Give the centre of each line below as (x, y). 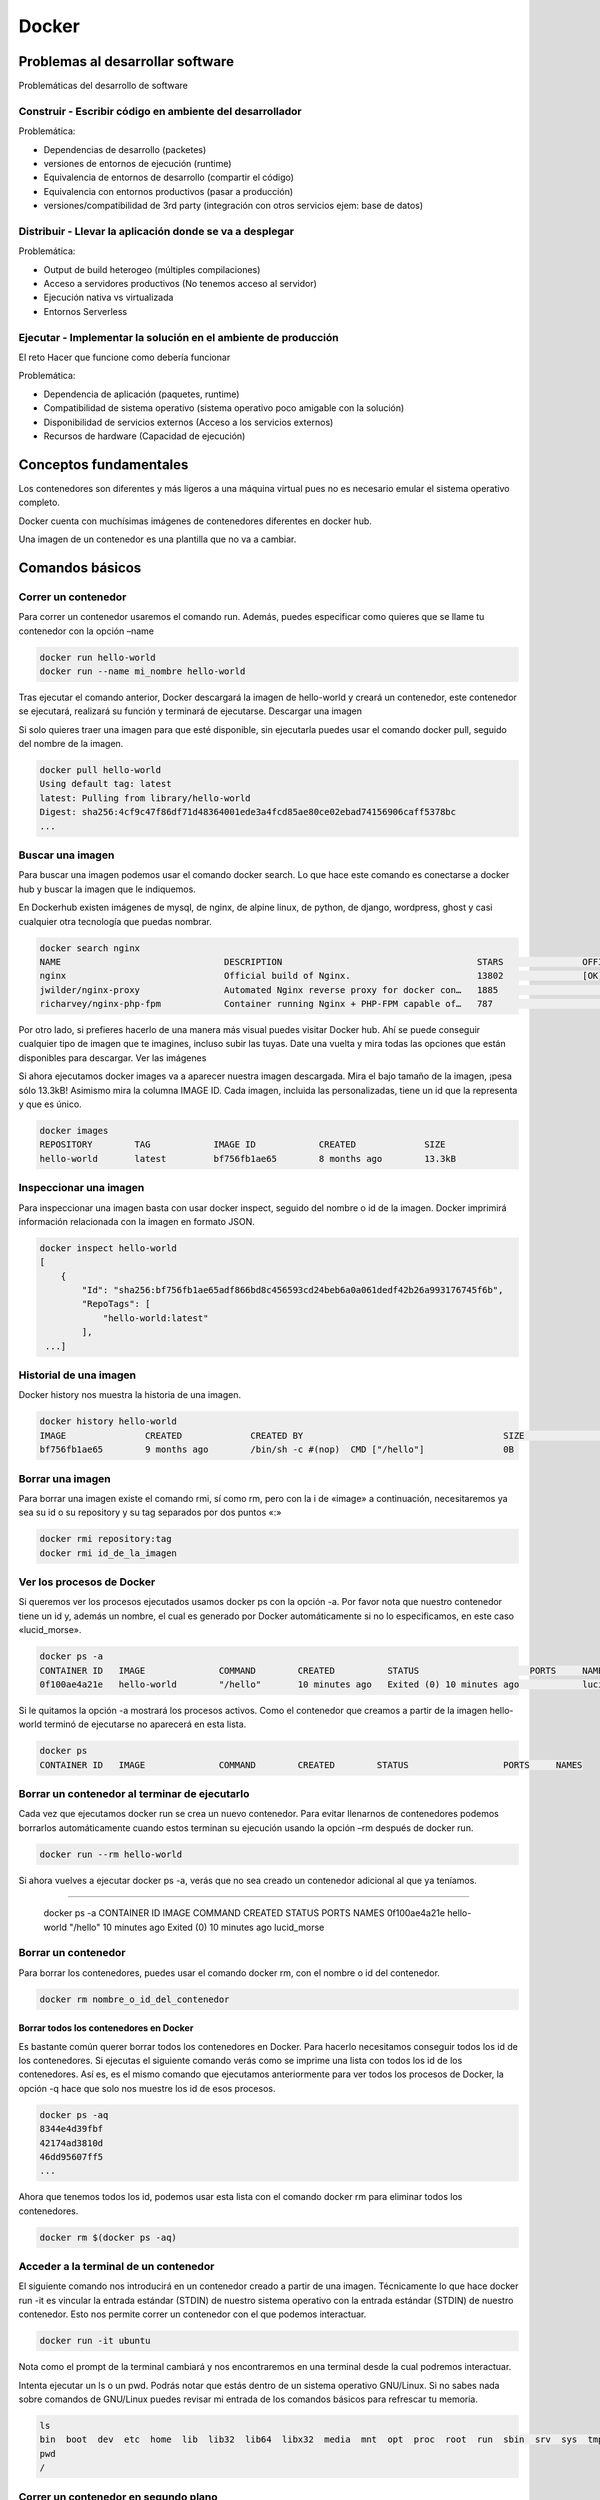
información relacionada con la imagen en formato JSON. (136, 1221)
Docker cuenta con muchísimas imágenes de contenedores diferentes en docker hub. (195, 521)
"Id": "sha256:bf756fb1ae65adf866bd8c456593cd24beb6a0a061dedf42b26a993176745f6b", (292, 1290)
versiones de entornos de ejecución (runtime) (137, 163)
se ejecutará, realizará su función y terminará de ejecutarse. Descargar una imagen (190, 711)
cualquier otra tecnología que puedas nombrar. (115, 921)
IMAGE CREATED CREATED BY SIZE (282, 1435)
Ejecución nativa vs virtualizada (108, 297)
